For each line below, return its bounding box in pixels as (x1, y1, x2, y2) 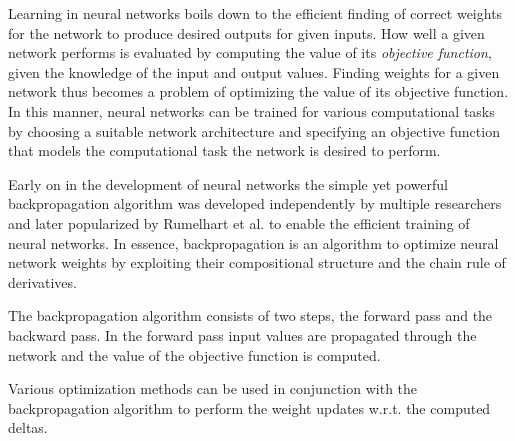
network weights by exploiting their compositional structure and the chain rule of (8, 252, 506, 273)
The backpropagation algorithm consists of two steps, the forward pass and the (8, 305, 493, 326)
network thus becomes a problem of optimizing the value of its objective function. (8, 81, 509, 102)
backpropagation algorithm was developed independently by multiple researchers (8, 193, 502, 214)
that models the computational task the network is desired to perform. (8, 140, 441, 161)
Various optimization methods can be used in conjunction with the (8, 378, 418, 399)
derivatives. (8, 271, 77, 292)
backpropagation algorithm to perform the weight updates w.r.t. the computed (8, 397, 491, 418)
